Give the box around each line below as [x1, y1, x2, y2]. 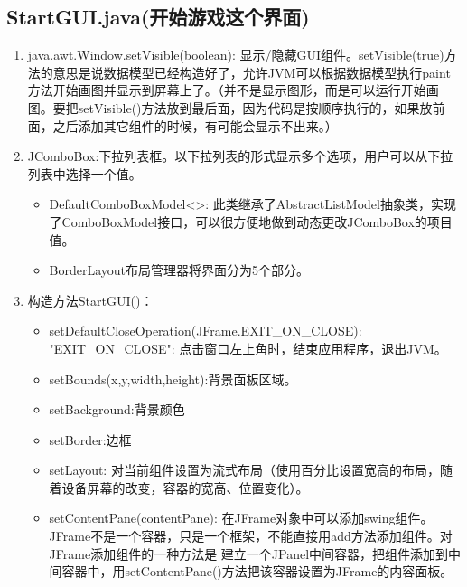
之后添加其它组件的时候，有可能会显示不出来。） [52, 116, 338, 135]
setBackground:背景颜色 [49, 400, 185, 419]
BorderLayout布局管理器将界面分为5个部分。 [49, 260, 310, 279]
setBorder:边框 [49, 430, 132, 449]
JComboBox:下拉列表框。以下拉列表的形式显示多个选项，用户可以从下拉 [27, 147, 453, 166]
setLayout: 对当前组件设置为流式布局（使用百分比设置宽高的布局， [49, 460, 440, 479]
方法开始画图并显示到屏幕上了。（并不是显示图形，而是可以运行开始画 [27, 80, 439, 99]
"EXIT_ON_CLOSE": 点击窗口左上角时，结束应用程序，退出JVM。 [49, 338, 447, 357]
